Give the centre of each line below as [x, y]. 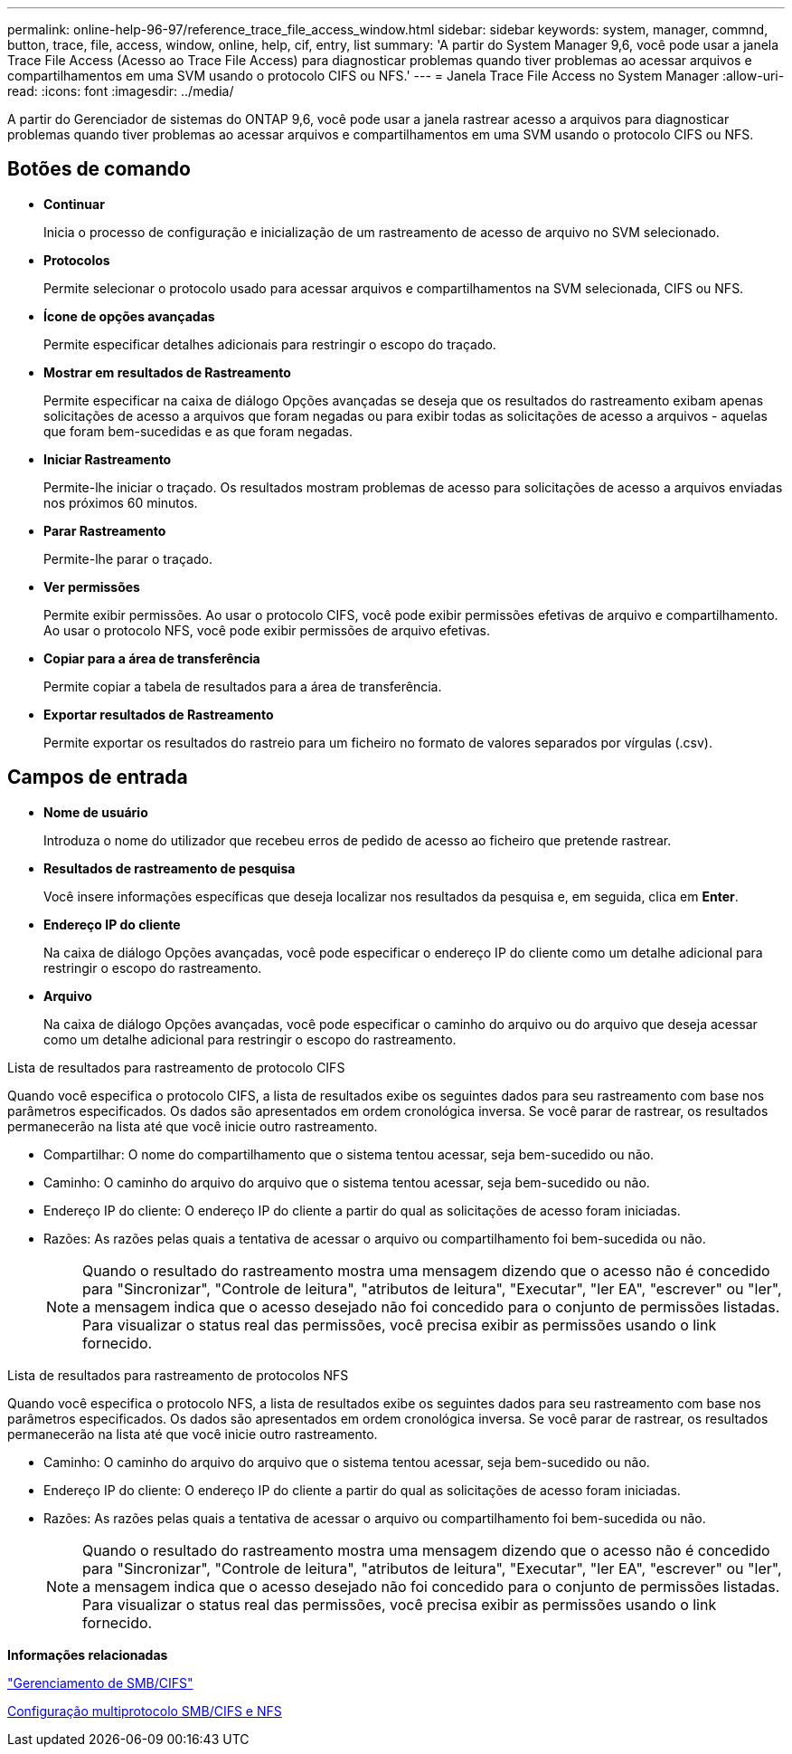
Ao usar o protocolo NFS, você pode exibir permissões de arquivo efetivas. [267, 630]
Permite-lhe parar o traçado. [128, 558]
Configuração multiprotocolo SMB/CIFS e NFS [145, 1711]
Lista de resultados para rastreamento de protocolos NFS [178, 1375]
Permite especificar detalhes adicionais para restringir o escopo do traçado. [270, 344]
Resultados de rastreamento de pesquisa [170, 868]
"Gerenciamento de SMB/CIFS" [100, 1683]
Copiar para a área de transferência [152, 658]
